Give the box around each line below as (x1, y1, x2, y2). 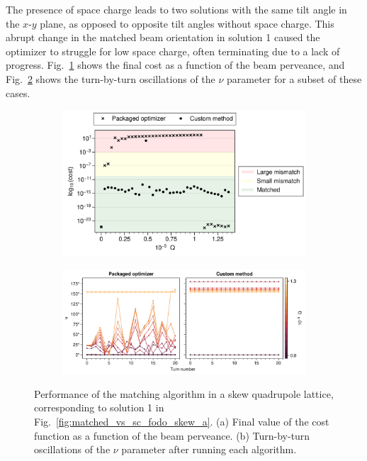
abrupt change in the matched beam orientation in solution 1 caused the (6, 30, 320, 45)
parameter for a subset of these (227, 71, 362, 86)
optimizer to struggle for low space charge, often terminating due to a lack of (6, 43, 340, 58)
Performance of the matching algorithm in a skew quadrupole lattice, (34, 386, 334, 401)
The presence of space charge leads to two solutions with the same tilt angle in (6, 2, 347, 16)
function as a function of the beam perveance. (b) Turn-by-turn (34, 428, 310, 443)
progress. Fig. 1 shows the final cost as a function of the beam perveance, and (6, 57, 345, 72)
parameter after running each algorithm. (121, 442, 297, 457)
